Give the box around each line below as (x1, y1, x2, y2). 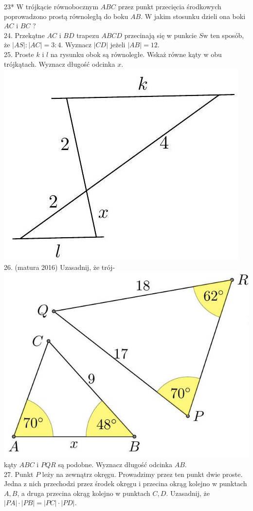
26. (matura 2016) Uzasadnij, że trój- (4, 262, 115, 272)
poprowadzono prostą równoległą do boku (4, 11, 128, 21)
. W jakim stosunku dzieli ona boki (141, 11, 246, 21)
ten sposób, (210, 30, 244, 40)
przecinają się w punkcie (124, 30, 197, 40)
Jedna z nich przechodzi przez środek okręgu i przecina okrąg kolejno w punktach (4, 478, 247, 489)
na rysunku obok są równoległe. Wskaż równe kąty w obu (50, 49, 222, 59)
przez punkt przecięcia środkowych (118, 1, 221, 11)
